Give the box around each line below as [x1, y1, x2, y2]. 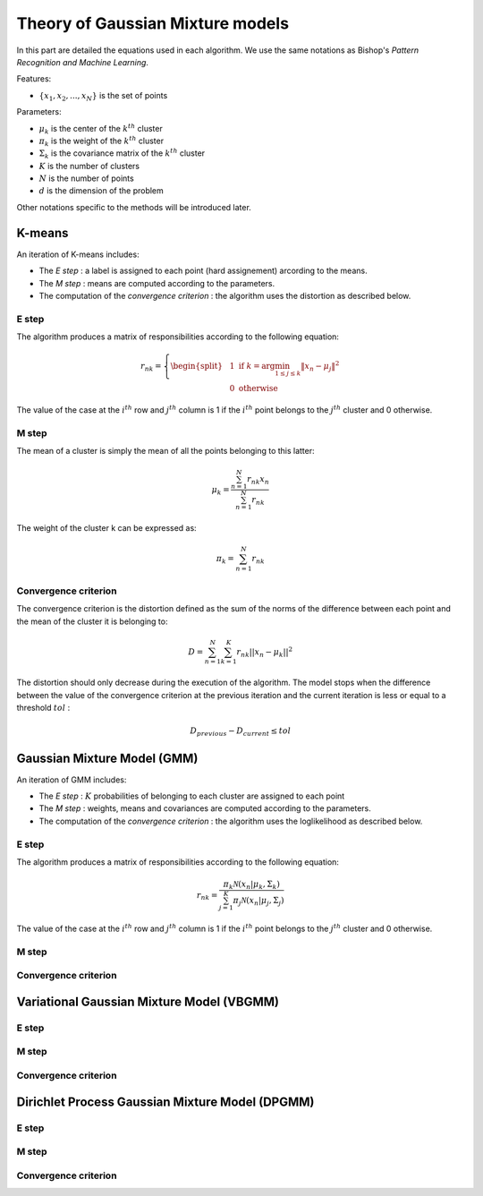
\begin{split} [170, 361, 224, 372]
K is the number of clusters [38, 160, 140, 171]
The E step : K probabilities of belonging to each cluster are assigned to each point [38, 790, 345, 801]
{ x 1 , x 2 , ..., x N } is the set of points [38, 90, 168, 103]
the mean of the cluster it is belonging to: [16, 616, 168, 627]
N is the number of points [38, 173, 134, 184]
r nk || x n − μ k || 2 [236, 645, 293, 659]
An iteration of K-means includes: [16, 249, 140, 260]
